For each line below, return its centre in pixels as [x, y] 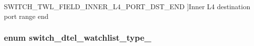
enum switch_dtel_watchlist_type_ [78, 38]
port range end [26, 16]
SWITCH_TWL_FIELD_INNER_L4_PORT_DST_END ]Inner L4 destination [127, 6]
